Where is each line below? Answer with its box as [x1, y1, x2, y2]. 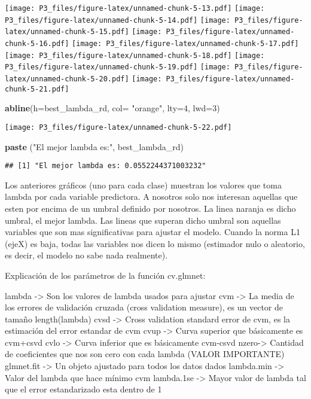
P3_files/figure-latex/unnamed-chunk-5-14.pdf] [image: [5, 16, 230, 25]
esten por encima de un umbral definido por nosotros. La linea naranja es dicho [5, 202, 296, 214]
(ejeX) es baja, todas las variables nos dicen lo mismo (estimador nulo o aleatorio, [5, 237, 305, 249]
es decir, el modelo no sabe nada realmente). [5, 249, 168, 261]
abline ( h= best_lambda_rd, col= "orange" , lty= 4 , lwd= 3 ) [5, 102, 220, 114]
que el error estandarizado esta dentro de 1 [5, 383, 162, 395]
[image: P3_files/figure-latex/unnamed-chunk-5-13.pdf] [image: [5, 4, 265, 13]
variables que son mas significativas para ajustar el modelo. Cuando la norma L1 [5, 226, 300, 238]
